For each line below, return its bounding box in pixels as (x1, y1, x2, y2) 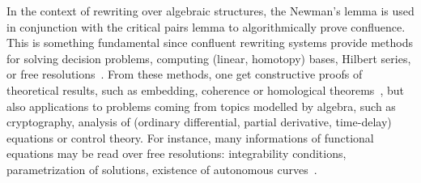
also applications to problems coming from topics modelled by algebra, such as (6, 97, 396, 114)
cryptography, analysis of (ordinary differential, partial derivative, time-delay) (6, 113, 392, 130)
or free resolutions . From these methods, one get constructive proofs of (6, 66, 363, 83)
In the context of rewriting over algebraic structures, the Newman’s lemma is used (6, 2, 415, 19)
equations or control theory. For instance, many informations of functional (6, 129, 374, 146)
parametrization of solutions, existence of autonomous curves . (6, 160, 317, 177)
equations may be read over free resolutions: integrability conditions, (6, 145, 347, 162)
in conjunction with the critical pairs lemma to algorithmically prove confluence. (6, 18, 406, 35)
